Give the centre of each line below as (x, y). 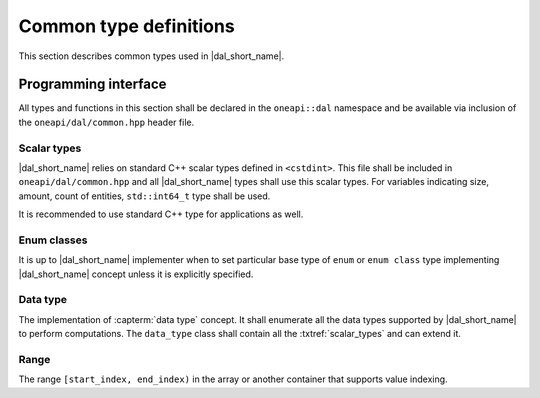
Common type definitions (126, 26)
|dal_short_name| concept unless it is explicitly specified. (136, 274)
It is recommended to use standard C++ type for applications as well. (161, 214)
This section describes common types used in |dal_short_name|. (151, 56)
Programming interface (92, 84)
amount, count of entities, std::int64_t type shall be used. (144, 196)
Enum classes (53, 240)
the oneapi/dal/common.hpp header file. (106, 122)
